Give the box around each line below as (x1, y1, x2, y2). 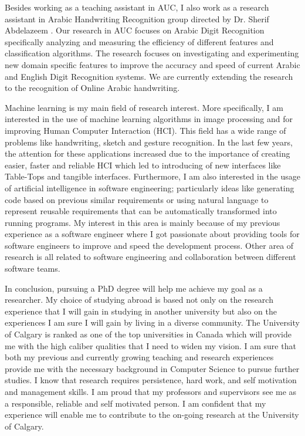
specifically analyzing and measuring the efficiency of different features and (5, 35, 274, 48)
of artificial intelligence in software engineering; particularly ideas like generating (5, 181, 294, 194)
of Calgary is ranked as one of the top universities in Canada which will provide (5, 328, 292, 340)
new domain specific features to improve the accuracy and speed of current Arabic (5, 58, 300, 70)
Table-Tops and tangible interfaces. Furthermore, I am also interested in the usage (5, 170, 300, 182)
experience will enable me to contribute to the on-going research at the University (5, 408, 299, 421)
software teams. (5, 262, 60, 275)
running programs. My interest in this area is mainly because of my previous (5, 216, 280, 228)
